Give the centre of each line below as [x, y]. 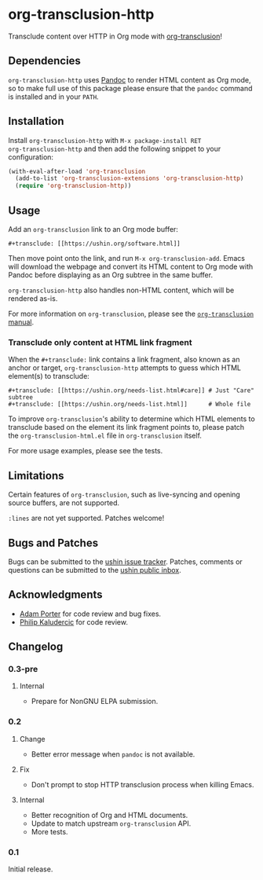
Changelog [36, 647]
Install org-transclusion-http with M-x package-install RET [105, 140]
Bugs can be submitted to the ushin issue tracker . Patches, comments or [126, 561]
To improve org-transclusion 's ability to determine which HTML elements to [131, 419]
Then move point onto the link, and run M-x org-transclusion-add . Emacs [127, 258]
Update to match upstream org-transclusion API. [111, 823]
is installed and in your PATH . [54, 97]
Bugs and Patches [53, 543]
